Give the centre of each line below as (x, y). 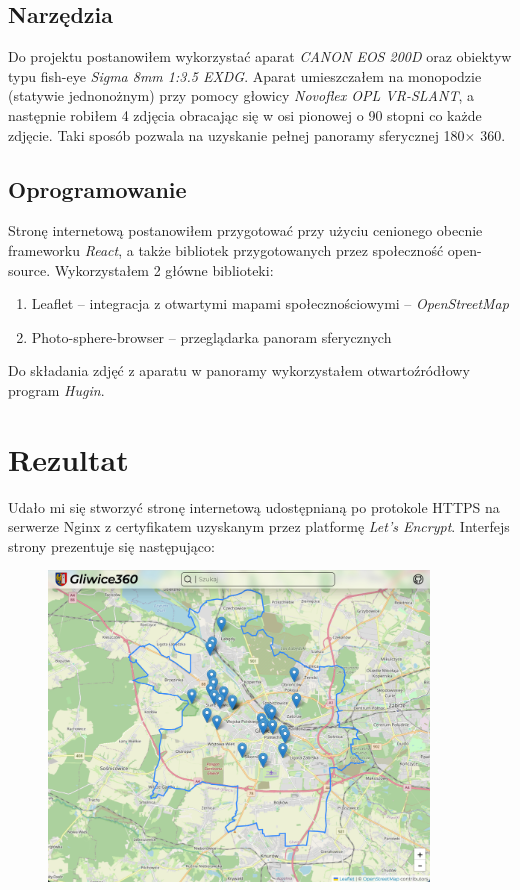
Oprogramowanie (97, 188)
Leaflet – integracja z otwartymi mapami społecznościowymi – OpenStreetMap (270, 303)
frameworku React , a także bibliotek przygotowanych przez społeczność (226, 249)
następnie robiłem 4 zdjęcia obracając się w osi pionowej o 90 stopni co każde (245, 114)
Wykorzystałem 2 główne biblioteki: (164, 269)
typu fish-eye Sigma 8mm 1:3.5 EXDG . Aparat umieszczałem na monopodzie (245, 75)
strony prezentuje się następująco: (111, 545)
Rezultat (68, 458)
